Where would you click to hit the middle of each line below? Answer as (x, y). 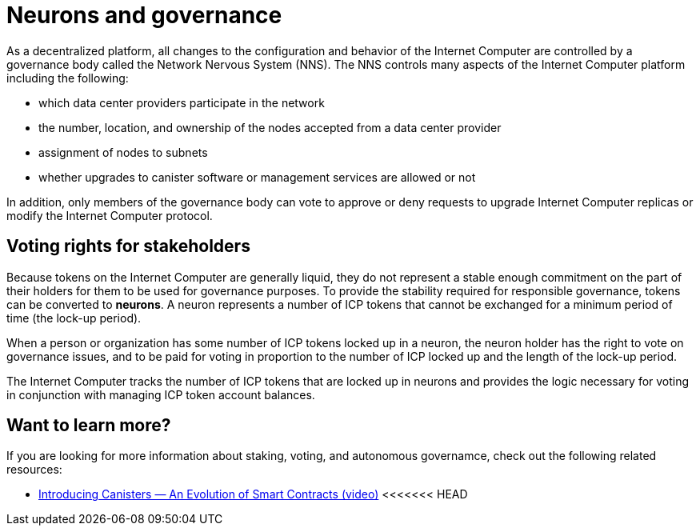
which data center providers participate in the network (182, 102)
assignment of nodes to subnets (123, 152)
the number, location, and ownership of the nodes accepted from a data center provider (270, 127)
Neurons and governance (144, 15)
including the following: (68, 78)
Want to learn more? (89, 426)
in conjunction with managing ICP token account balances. (161, 394)
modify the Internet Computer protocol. (110, 215)
